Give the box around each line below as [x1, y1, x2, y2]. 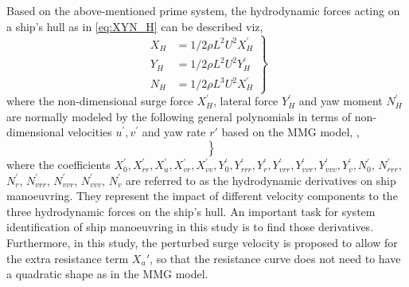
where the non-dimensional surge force [6, 92, 193, 109]
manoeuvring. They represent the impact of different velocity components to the [6, 187, 398, 204]
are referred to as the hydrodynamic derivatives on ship [126, 171, 396, 188]
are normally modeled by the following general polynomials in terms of [6, 108, 352, 124]
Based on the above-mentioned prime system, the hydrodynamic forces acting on [6, 2, 400, 18]
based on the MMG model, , [221, 124, 360, 140]
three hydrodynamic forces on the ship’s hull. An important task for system [6, 202, 376, 219]
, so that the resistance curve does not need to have [150, 250, 401, 266]
